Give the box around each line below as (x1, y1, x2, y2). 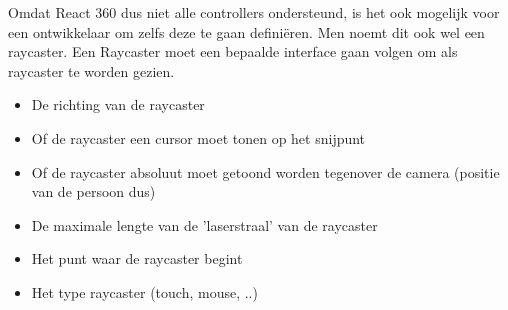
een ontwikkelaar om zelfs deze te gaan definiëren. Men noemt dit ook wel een (8, 21, 485, 42)
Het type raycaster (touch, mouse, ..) (31, 281, 258, 302)
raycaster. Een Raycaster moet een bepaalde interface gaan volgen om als (8, 41, 458, 62)
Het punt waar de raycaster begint (31, 248, 243, 269)
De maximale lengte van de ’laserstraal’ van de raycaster (31, 214, 378, 235)
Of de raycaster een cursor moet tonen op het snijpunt (31, 127, 366, 148)
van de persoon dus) (31, 181, 156, 202)
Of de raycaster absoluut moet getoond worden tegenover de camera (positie (31, 161, 500, 182)
